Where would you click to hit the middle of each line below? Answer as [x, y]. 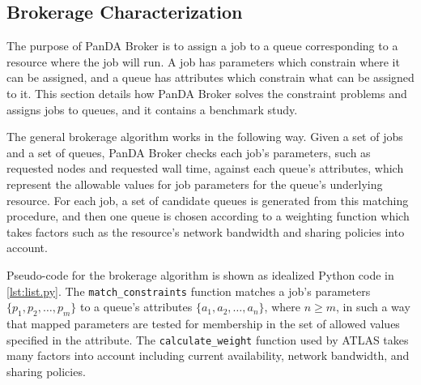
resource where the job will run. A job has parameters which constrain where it [203, 61]
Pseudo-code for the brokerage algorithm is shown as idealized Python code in [200, 274]
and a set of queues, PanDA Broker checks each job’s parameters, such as [189, 152]
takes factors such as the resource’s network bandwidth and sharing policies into [206, 231]
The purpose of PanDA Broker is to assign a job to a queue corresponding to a [202, 46]
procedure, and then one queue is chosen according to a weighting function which [208, 216]
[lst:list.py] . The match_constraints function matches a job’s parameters [189, 291]
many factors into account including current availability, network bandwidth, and [208, 355]
